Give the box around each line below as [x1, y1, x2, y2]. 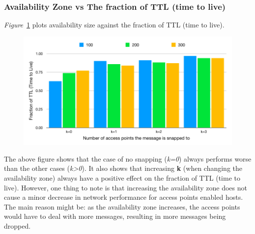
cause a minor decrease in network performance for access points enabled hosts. [4, 192, 243, 202]
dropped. [4, 220, 31, 231]
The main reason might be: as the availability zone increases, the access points [4, 201, 240, 211]
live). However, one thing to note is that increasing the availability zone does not [4, 182, 247, 192]
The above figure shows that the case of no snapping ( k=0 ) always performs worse [4, 153, 252, 164]
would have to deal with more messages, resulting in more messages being [4, 211, 226, 221]
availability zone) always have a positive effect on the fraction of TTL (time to [4, 172, 240, 183]
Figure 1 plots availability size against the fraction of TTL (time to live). [4, 20, 225, 30]
